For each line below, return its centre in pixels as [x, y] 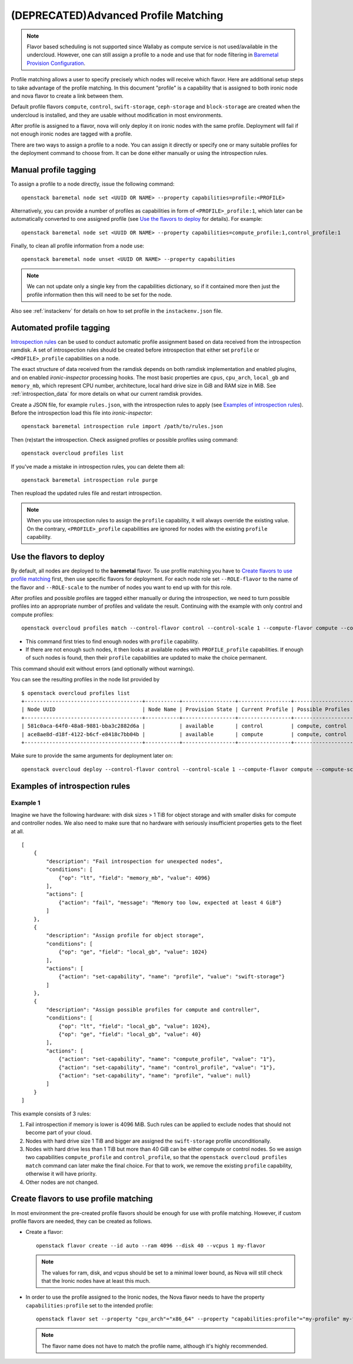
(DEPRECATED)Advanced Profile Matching [117, 15]
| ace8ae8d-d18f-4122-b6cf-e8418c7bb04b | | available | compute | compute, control [184, 734]
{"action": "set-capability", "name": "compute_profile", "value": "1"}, [167, 1059]
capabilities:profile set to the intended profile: [89, 1305]
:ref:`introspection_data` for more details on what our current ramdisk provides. [107, 394]
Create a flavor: [44, 1232]
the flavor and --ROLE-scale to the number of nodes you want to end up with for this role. [121, 587]
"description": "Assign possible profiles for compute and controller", [153, 1009]
